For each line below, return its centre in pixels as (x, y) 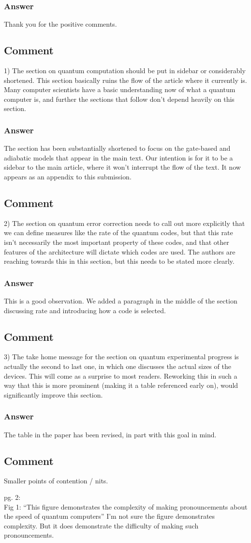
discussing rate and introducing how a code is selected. (85, 310)
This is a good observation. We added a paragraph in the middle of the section (121, 300)
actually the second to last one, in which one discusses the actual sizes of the (118, 366)
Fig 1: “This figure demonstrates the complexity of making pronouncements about (126, 506)
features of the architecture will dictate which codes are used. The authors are (120, 251)
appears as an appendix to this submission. (68, 176)
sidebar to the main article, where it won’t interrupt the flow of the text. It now (122, 167)
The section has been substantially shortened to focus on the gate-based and (117, 148)
